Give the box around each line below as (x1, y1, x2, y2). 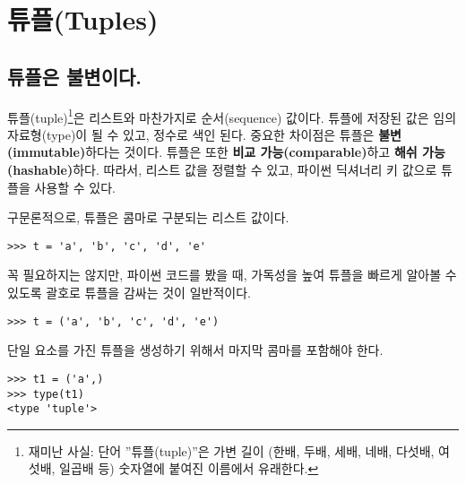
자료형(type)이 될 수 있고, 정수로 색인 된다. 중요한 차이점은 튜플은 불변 (7, 125, 401, 143)
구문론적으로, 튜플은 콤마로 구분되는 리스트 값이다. (7, 208, 289, 227)
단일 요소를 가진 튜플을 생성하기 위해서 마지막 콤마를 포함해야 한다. (7, 341, 384, 359)
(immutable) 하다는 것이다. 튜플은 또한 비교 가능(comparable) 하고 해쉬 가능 (7, 143, 445, 161)
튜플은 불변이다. (7, 62, 142, 90)
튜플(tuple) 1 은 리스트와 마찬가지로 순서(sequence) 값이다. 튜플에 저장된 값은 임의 (7, 105, 457, 126)
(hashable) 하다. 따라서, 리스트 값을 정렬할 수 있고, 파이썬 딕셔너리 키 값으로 (7, 160, 437, 179)
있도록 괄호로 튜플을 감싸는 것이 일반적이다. (7, 283, 251, 302)
